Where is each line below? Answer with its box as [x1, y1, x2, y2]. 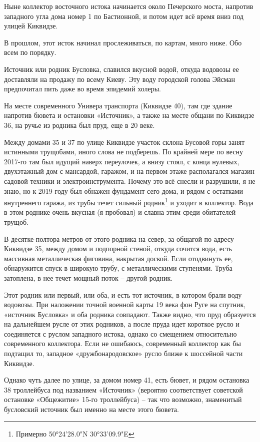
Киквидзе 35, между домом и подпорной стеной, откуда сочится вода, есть [4, 243, 232, 254]
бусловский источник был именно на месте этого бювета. [4, 404, 179, 415]
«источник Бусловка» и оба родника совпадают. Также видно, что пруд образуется [4, 309, 256, 319]
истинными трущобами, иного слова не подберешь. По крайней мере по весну [4, 146, 243, 157]
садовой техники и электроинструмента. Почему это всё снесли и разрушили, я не [4, 175, 255, 186]
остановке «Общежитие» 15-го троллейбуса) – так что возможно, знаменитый [4, 394, 242, 405]
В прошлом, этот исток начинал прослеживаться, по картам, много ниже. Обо [4, 37, 242, 47]
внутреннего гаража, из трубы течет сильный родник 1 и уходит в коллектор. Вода [4, 196, 253, 207]
